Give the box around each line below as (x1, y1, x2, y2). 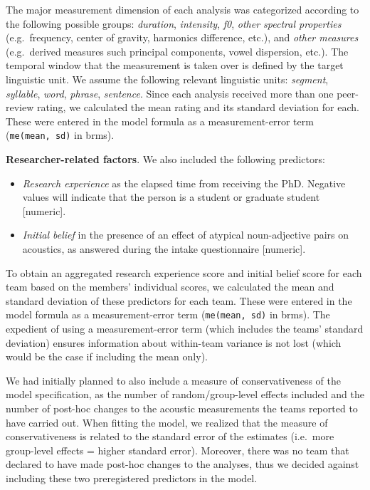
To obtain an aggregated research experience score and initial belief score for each (6, 265, 362, 280)
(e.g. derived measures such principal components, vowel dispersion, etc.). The (6, 43, 349, 58)
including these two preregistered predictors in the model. (6, 470, 258, 485)
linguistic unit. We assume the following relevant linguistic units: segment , (6, 71, 329, 86)
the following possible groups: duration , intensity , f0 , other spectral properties (6, 16, 342, 31)
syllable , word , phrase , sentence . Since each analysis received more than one (6, 85, 334, 100)
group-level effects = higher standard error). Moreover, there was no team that (6, 442, 349, 457)
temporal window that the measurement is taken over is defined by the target (6, 58, 344, 73)
